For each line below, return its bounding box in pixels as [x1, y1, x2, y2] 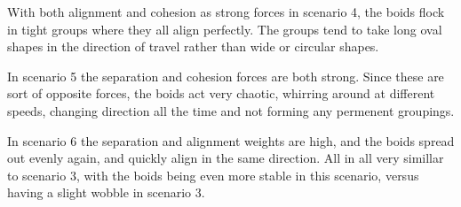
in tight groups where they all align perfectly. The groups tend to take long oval [7, 19, 442, 38]
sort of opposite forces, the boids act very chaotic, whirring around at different [7, 84, 435, 103]
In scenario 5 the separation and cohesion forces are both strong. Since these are [7, 66, 444, 85]
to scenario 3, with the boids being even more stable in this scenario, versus [7, 165, 419, 184]
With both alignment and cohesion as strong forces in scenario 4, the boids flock [7, 3, 445, 20]
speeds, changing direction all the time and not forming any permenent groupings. [7, 101, 455, 119]
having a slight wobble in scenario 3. [7, 183, 205, 202]
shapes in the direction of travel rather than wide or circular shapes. [7, 37, 379, 56]
